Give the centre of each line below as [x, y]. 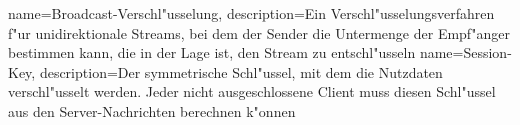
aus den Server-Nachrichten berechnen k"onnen [152, 110]
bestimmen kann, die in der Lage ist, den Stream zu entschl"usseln [212, 52]
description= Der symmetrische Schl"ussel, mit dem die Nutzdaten [241, 71]
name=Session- [465, 52]
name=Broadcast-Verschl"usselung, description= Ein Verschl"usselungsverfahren [251, 13]
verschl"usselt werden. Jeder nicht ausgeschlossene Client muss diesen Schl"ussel [252, 91]
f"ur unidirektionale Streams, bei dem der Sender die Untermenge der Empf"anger [259, 32]
